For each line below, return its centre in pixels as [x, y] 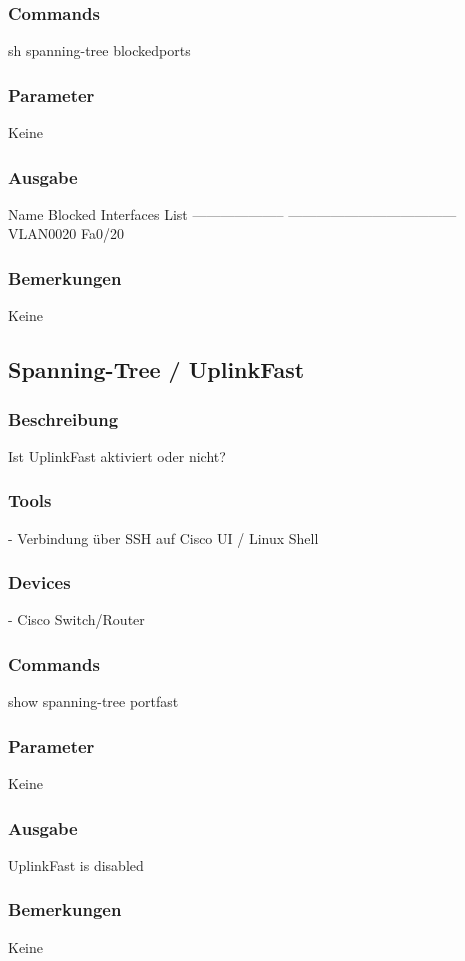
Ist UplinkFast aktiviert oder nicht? [117, 455]
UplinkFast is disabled [76, 864]
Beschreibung [63, 418]
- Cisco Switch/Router [76, 619]
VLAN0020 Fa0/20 [66, 233]
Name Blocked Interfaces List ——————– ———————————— [232, 213]
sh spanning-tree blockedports [99, 50]
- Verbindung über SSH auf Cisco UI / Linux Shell [163, 537]
